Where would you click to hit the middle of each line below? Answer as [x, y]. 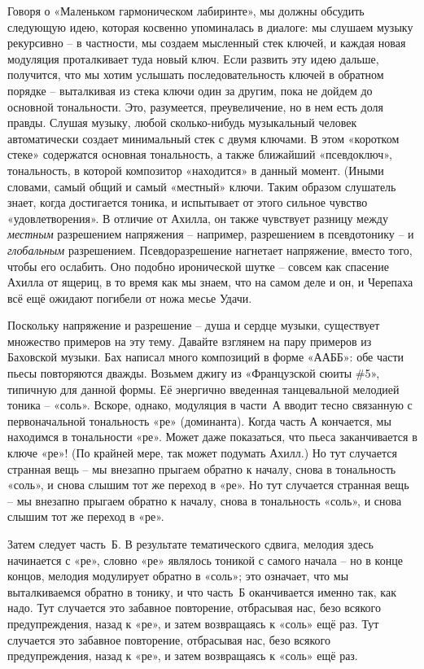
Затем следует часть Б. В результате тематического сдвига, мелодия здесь [190, 544]
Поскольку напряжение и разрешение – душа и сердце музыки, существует [194, 325]
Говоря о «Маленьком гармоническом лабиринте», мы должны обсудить [186, 11]
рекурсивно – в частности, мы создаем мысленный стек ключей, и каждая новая [207, 43]
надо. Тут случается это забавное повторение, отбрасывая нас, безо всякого [194, 608]
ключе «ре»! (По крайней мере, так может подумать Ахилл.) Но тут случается [202, 453]
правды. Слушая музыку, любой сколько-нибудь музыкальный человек [182, 122]
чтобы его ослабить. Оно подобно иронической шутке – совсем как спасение [198, 266]
